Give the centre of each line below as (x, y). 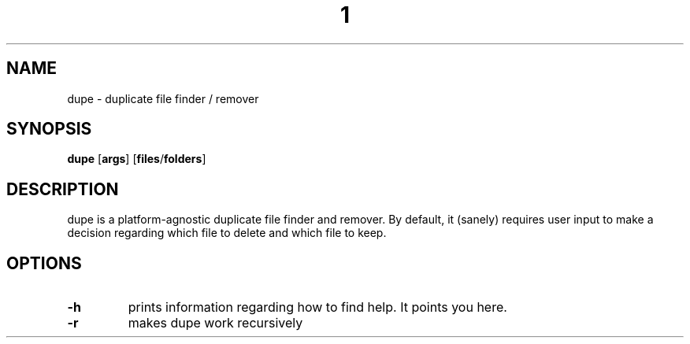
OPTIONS (44, 263)
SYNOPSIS (49, 129)
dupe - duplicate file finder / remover (163, 98)
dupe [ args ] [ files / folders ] (137, 159)
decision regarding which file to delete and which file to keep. (227, 233)
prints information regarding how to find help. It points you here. (317, 307)
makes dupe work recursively (215, 323)
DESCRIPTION (63, 189)
